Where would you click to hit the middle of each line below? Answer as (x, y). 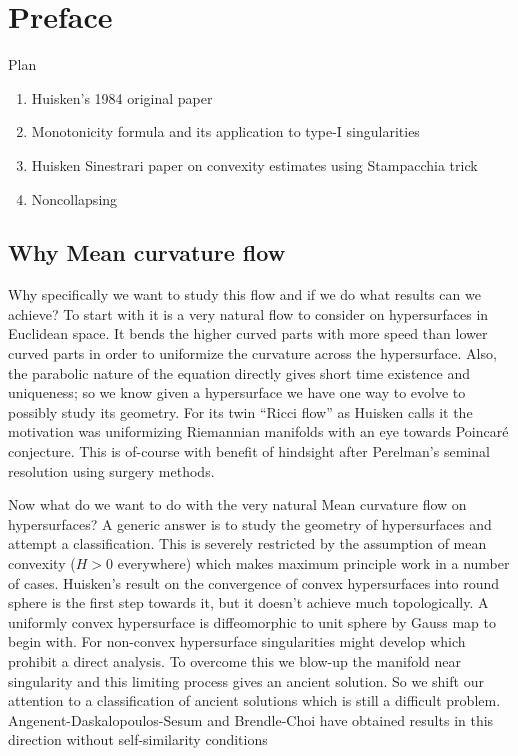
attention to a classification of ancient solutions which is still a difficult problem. (254, 700)
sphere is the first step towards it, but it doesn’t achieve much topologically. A (248, 602)
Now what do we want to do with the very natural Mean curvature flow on (237, 504)
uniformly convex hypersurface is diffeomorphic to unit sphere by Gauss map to (252, 621)
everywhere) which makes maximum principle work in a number (313, 563)
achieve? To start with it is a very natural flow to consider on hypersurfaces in (248, 313)
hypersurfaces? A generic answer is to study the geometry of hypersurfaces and (250, 523)
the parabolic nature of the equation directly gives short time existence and (239, 372)
